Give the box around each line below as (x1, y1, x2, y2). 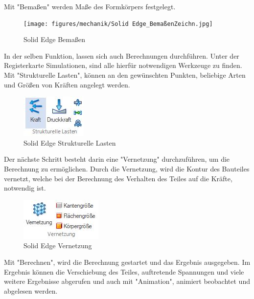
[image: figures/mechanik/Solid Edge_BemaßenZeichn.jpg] (23, 20, 213, 27)
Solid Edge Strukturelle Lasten (23, 137, 116, 148)
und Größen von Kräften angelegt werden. (4, 79, 130, 89)
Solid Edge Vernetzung (23, 240, 92, 251)
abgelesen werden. (4, 285, 58, 296)
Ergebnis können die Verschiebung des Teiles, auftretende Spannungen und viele (4, 266, 244, 277)
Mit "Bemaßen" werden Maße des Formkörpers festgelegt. (4, 1, 176, 11)
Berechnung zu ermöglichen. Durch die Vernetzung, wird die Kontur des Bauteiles (4, 164, 250, 173)
